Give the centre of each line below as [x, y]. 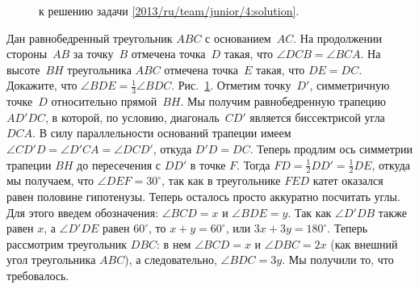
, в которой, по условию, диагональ [132, 117]
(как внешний [364, 243]
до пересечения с [119, 164]
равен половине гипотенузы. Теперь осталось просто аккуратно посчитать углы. [203, 196]
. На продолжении [337, 38]
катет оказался [348, 180]
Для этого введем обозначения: [83, 212]
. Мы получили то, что [338, 260]
